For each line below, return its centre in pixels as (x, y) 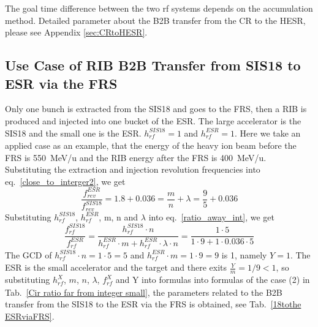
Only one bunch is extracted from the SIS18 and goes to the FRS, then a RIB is (156, 109)
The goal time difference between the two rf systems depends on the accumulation (159, 8)
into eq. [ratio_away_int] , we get (212, 216)
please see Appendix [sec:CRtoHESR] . (76, 32)
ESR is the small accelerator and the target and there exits (116, 267)
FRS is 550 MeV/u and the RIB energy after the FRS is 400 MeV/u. (136, 157)
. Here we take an (268, 133)
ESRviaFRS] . (30, 316)
